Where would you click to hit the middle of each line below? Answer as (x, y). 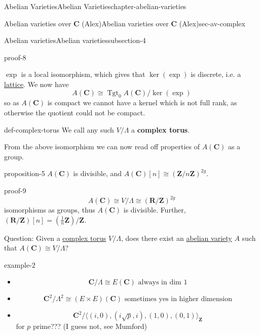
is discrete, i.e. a (216, 74)
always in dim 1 (163, 283)
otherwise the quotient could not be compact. (75, 112)
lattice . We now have (36, 84)
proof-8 (15, 57)
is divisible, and (98, 173)
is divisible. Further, (155, 210)
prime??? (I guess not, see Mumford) (90, 326)
